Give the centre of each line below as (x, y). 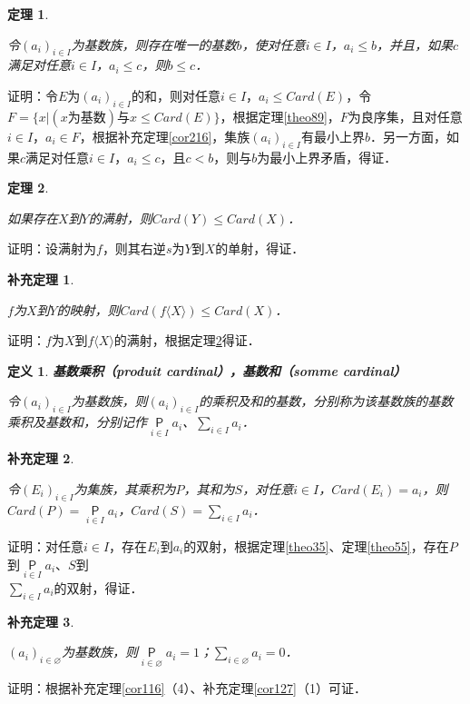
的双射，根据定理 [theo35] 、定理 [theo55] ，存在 (316, 545)
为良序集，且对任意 (405, 116)
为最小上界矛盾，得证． (327, 157)
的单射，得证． (260, 248)
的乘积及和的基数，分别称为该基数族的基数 (326, 401)
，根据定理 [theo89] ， (280, 116)
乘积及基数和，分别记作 (77, 422)
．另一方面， (408, 136)
